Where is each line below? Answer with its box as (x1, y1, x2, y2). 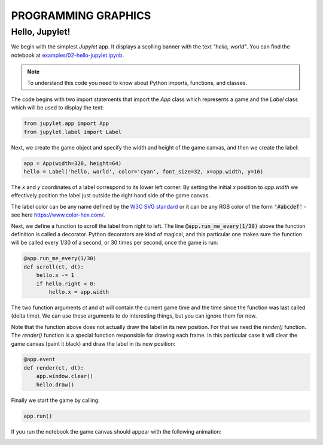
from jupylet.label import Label (23, 129, 122, 135)
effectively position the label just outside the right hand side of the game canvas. (11, 192, 211, 199)
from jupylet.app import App (23, 120, 109, 127)
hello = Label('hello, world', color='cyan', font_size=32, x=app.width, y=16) (23, 168, 264, 175)
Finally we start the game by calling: (11, 397, 100, 404)
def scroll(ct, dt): (23, 263, 84, 270)
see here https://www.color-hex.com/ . (11, 211, 105, 218)
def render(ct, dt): (23, 364, 84, 371)
